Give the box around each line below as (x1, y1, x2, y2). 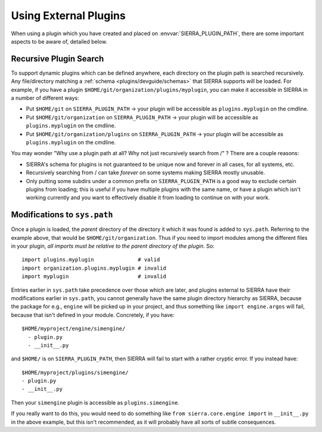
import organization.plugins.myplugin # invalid (21, 264, 166, 271)
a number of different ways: (11, 94, 79, 101)
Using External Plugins (11, 9, 126, 22)
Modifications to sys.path (11, 209, 113, 220)
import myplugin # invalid (21, 273, 166, 280)
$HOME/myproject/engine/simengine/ (21, 325, 126, 332)
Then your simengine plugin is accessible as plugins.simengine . (11, 399, 179, 406)
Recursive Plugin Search (11, 54, 104, 64)
